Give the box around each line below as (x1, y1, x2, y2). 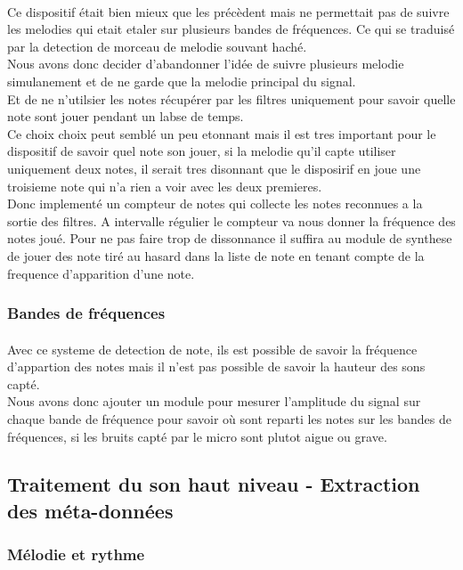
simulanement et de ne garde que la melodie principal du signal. (7, 71, 356, 90)
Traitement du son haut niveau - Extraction (7, 470, 420, 498)
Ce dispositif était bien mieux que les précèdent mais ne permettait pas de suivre (7, 2, 450, 20)
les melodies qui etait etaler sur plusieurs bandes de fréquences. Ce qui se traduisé (7, 20, 455, 38)
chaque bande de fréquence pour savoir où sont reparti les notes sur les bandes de (7, 409, 451, 427)
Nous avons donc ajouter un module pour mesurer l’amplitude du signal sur (7, 392, 421, 411)
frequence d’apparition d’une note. (7, 264, 195, 282)
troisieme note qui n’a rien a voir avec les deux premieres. (7, 176, 322, 195)
